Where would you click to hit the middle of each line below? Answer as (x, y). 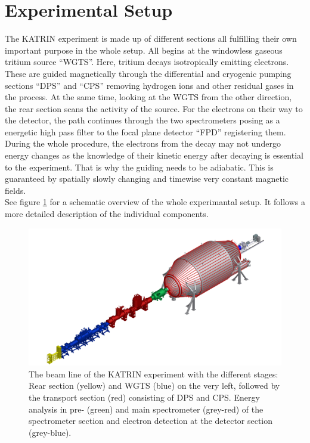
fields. (15, 190)
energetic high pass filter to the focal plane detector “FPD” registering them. (145, 131)
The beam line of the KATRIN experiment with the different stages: (154, 374)
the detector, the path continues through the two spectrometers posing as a (142, 120)
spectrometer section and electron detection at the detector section (151, 421)
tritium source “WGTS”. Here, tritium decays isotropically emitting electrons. (147, 62)
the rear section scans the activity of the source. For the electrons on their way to (154, 108)
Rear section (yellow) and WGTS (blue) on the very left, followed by (154, 385)
